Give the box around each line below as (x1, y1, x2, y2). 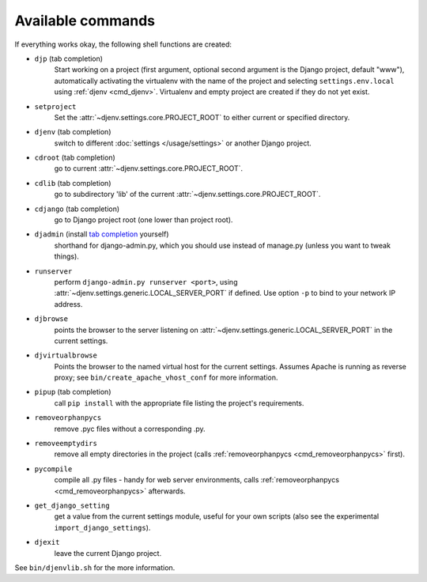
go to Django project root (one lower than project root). (54, 215, 233, 225)
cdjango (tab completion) (34, 204, 120, 214)
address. (54, 299, 83, 308)
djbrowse (34, 315, 69, 323)
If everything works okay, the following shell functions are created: (14, 40, 232, 49)
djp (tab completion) (34, 54, 103, 63)
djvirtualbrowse (34, 351, 98, 360)
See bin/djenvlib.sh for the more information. (14, 562, 176, 573)
